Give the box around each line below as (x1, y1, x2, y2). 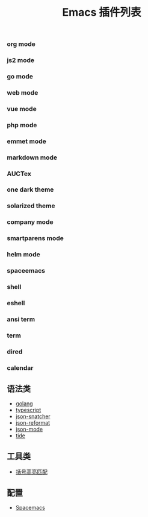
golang (15, 400, 33, 407)
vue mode (7, 104, 37, 113)
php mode (7, 121, 37, 129)
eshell (7, 299, 25, 307)
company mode (7, 218, 54, 226)
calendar (7, 363, 34, 372)
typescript (15, 407, 42, 414)
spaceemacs (7, 267, 46, 275)
